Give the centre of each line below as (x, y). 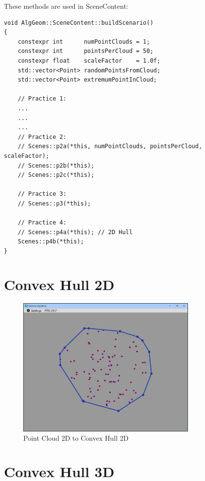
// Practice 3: (42, 194)
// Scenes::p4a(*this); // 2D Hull (75, 232)
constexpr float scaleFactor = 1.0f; (89, 60)
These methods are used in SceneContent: (66, 6)
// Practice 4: (42, 223)
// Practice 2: (42, 137)
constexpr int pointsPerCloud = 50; (85, 51)
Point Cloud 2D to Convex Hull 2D (76, 438)
